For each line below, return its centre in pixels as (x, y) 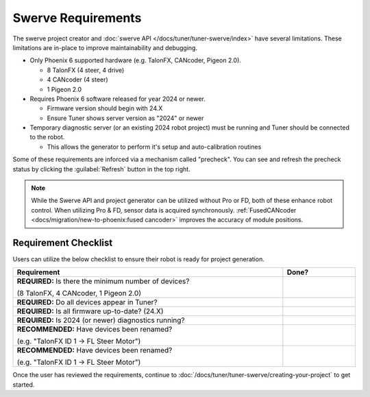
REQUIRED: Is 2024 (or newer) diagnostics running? (101, 320)
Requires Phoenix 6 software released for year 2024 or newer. (118, 99)
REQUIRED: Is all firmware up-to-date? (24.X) (90, 311)
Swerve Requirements (77, 18)
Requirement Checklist (63, 243)
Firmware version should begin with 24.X (105, 108)
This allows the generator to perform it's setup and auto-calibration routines (154, 147)
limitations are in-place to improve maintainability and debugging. (105, 47)
